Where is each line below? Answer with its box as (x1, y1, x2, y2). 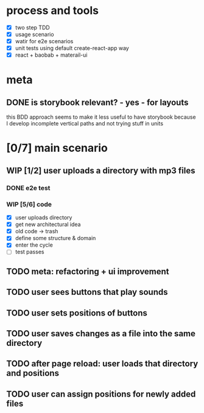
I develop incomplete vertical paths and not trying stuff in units (6, 120, 163, 127)
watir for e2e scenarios (15, 38, 74, 45)
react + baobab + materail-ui (15, 51, 88, 58)
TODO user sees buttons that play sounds (6, 287, 169, 297)
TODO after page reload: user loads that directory (6, 359, 199, 369)
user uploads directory (15, 214, 72, 221)
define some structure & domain (15, 235, 96, 242)
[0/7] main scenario (6, 141, 108, 155)
